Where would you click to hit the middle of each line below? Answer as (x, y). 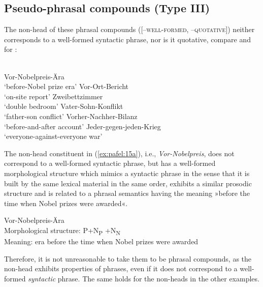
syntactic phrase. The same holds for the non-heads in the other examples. (144, 278)
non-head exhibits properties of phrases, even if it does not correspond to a (121, 268)
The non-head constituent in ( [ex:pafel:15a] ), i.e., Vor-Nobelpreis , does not (119, 153)
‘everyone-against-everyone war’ (53, 136)
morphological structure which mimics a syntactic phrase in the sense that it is (127, 173)
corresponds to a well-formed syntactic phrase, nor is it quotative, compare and (127, 39)
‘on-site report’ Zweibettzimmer (54, 96)
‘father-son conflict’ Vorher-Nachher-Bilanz (71, 116)
